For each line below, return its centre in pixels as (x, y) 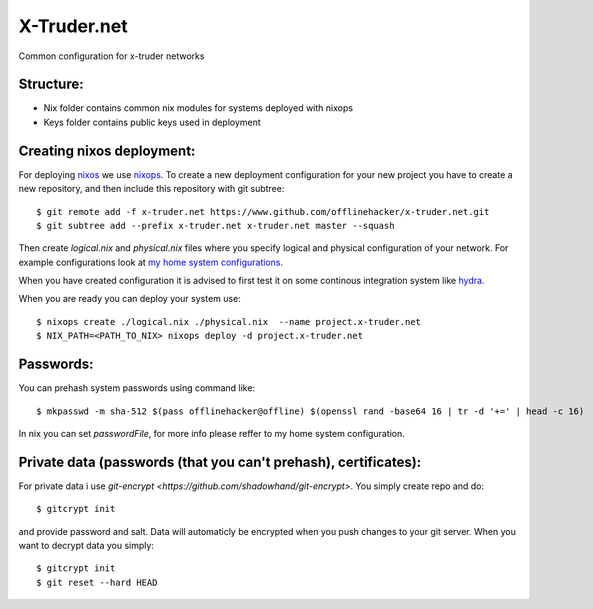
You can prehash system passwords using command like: (136, 388)
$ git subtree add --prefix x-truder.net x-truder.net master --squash (215, 225)
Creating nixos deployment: (107, 150)
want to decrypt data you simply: (86, 546)
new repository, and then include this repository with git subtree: (151, 189)
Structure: (51, 84)
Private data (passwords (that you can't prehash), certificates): (220, 461)
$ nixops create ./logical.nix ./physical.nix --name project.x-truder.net (229, 321)
